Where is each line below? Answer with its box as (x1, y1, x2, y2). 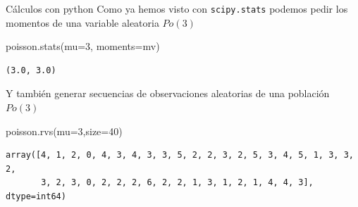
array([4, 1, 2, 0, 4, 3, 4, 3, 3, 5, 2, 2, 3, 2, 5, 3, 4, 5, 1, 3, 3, (6, 150, 354, 161)
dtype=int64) (6, 192, 66, 201)
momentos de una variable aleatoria (6, 15, 159, 30)
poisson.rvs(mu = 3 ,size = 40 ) (6, 123, 123, 138)
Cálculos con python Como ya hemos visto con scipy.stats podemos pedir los (6, 1, 348, 15)
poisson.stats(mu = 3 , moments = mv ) (6, 39, 160, 54)
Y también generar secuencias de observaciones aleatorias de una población (6, 86, 330, 101)
